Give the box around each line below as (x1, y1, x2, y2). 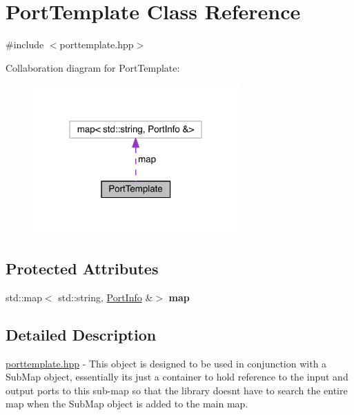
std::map (6, 290, 42, 304)
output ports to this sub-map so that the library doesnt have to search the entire (6, 383, 348, 397)
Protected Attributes (6, 257, 159, 279)
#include (6, 37, 44, 52)
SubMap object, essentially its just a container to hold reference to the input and (6, 370, 348, 384)
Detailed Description (6, 323, 157, 345)
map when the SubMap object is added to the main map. (6, 396, 248, 411)
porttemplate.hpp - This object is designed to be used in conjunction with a (6, 356, 327, 370)
